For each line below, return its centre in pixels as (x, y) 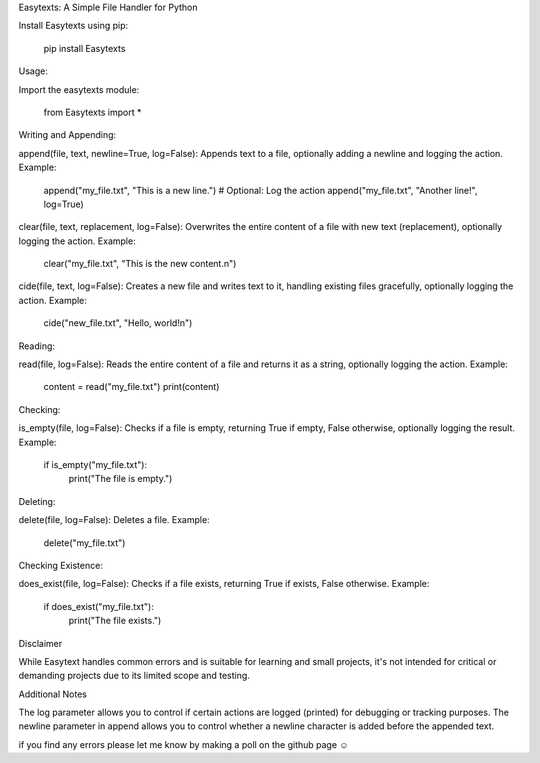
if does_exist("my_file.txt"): (98, 606)
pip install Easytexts (84, 48)
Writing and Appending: (67, 135)
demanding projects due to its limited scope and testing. (134, 676)
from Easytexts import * (92, 112)
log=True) (63, 204)
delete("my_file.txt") (84, 542)
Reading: (36, 346)
